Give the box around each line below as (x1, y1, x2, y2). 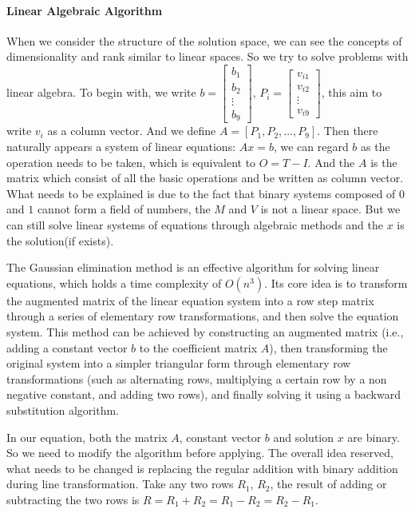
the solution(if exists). (6, 232, 114, 249)
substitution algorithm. (6, 401, 120, 418)
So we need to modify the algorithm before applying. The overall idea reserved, (6, 444, 393, 461)
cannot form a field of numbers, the (37, 201, 211, 217)
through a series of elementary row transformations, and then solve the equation (6, 308, 399, 324)
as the (361, 138, 390, 155)
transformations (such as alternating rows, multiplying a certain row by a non (6, 370, 387, 387)
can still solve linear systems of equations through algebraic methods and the (6, 217, 383, 233)
